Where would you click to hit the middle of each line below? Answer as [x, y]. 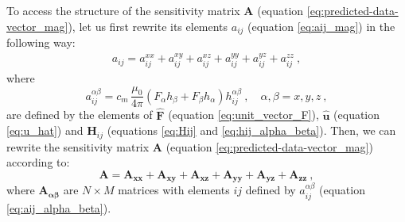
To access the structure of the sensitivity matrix [123, 10]
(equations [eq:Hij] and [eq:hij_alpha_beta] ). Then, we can [251, 130]
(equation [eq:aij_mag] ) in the [321, 26]
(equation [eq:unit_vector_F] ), [243, 115]
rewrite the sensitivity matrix [78, 146]
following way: [41, 42]
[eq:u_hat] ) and [45, 130]
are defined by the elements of [80, 115]
